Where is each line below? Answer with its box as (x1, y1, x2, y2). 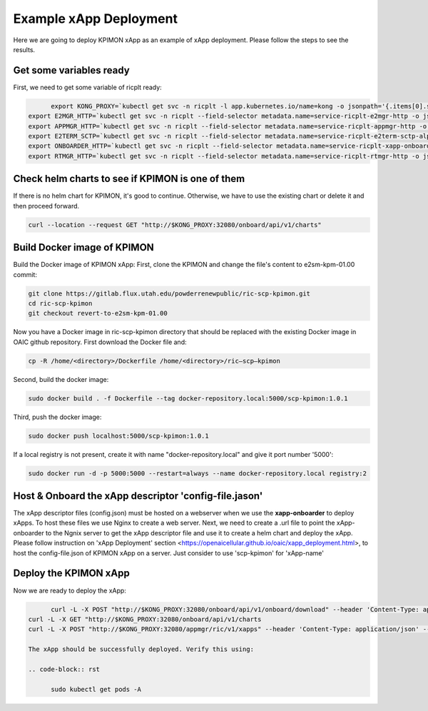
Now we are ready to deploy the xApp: (13, 586, 126, 595)
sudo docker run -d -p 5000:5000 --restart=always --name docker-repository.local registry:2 (28, 469, 367, 478)
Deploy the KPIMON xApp (13, 568, 130, 580)
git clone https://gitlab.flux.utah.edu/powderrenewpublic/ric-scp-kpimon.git (28, 289, 310, 298)
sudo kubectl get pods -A (51, 685, 142, 693)
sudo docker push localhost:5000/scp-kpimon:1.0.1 (28, 432, 210, 440)
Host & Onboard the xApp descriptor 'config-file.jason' (13, 490, 263, 502)
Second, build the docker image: (13, 375, 109, 383)
